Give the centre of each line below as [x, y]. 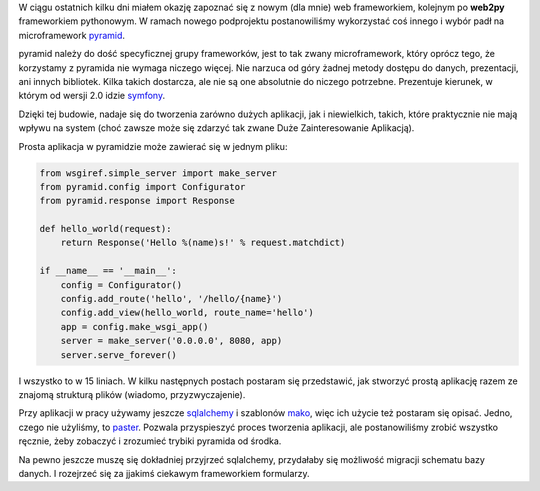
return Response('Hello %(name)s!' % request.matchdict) [203, 243]
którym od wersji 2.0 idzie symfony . [91, 96]
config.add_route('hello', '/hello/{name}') [171, 299]
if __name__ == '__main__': [108, 271]
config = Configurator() [121, 284]
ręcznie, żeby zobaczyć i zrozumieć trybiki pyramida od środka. [150, 441]
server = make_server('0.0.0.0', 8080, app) [171, 341]
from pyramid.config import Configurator [142, 186]
